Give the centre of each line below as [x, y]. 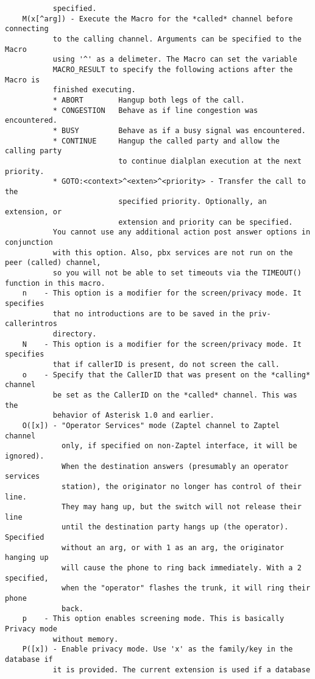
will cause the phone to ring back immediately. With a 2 [182, 568]
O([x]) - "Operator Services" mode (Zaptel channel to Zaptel [151, 425]
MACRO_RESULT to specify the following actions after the [173, 69]
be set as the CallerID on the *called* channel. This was [175, 395]
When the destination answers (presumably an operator [175, 466]
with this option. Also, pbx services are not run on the [173, 252]
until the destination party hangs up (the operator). [175, 527]
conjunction [29, 243]
